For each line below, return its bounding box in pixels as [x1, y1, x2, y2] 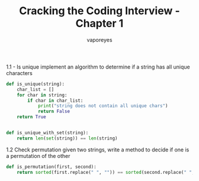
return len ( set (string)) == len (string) [17, 135, 118, 141]
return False [37, 108, 70, 115]
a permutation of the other [6, 152, 70, 159]
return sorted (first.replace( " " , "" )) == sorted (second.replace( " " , [17, 169, 195, 175]
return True [17, 114, 46, 120]
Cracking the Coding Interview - [19, 4, 180, 18]
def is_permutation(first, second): [6, 164, 97, 170]
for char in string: [17, 92, 68, 98]
